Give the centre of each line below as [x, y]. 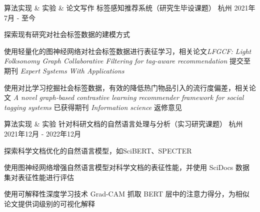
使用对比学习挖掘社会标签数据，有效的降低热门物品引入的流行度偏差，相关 [126, 87]
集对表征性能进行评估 [39, 177]
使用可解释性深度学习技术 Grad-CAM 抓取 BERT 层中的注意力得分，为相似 [127, 194]
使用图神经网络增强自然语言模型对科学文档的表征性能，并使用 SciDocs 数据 [127, 167]
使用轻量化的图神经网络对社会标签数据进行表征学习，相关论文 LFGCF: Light [128, 51]
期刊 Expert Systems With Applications [64, 70]
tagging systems [28, 107]
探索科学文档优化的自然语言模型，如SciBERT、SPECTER [98, 150]
